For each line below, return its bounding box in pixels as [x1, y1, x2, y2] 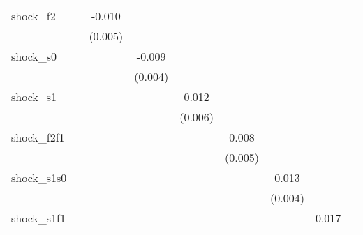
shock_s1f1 [11, 210, 66, 226]
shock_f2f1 [11, 129, 65, 145]
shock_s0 [11, 48, 57, 64]
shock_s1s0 [11, 169, 67, 185]
